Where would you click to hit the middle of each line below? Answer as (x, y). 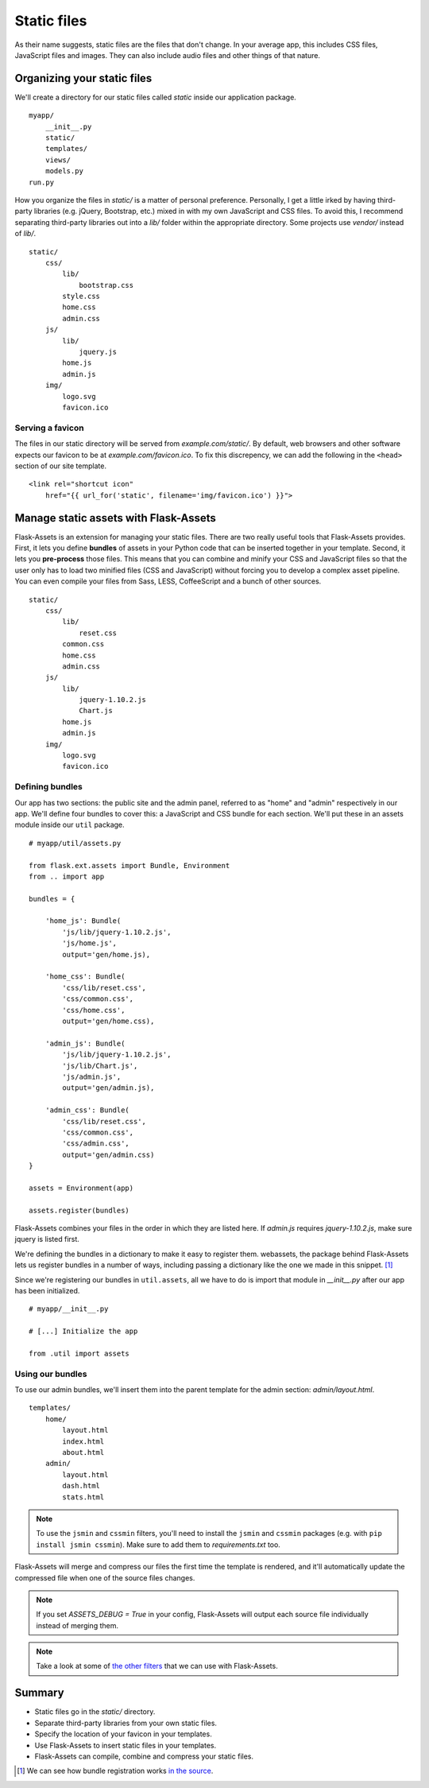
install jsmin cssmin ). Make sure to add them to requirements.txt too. (158, 1544)
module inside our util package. (70, 825)
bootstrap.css (106, 285)
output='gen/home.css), (108, 1021)
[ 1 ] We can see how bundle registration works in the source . (115, 1771)
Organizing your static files (83, 78)
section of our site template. (61, 466)
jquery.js (98, 352)
